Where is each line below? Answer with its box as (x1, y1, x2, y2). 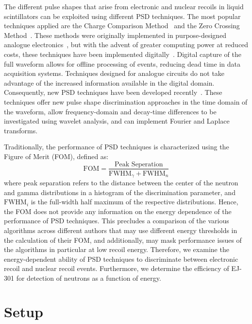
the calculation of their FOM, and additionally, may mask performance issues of (4, 234, 242, 245)
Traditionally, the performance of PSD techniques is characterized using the (4, 142, 229, 152)
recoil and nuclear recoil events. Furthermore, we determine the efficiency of (4, 263, 229, 273)
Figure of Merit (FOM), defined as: (4, 151, 109, 161)
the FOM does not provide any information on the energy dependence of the (4, 206, 232, 216)
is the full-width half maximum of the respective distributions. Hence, (31, 197, 238, 207)
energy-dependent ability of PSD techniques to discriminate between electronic (4, 253, 238, 264)
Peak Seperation (115, 161, 163, 168)
